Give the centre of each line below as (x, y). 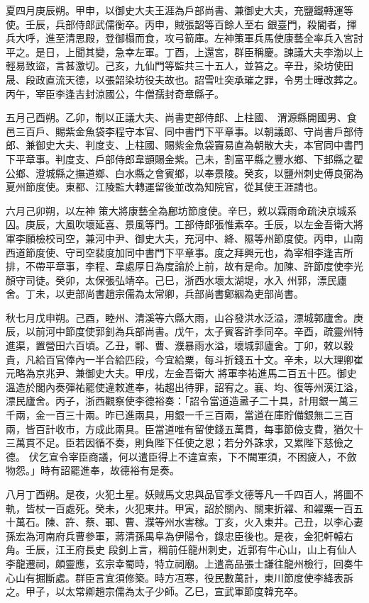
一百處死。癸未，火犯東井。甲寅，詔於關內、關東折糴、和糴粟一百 (199, 508)
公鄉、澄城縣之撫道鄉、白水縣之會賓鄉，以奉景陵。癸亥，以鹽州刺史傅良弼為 (184, 173)
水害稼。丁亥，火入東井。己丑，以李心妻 (269, 522)
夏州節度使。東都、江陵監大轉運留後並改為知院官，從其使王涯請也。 (165, 187)
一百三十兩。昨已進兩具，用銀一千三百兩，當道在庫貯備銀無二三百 (199, 415)
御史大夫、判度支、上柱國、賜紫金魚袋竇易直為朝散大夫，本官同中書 (194, 145)
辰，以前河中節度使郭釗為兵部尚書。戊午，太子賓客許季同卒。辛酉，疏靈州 (180, 331)
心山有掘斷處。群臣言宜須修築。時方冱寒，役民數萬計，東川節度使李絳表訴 (180, 577)
